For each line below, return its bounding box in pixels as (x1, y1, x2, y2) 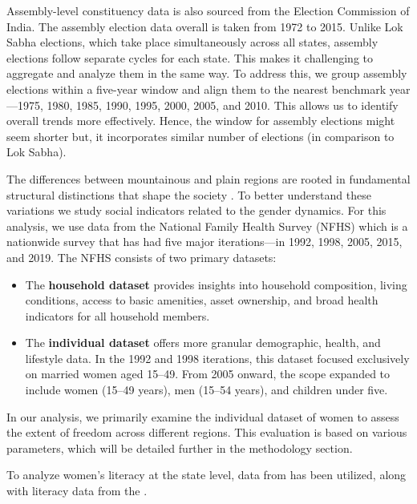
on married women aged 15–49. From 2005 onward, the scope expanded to (25, 365, 391, 382)
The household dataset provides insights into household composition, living (25, 276, 407, 292)
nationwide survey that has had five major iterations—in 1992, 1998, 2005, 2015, (6, 233, 403, 250)
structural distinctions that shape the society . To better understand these (6, 186, 371, 203)
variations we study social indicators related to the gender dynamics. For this (6, 202, 387, 219)
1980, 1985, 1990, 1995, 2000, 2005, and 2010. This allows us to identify (47, 96, 399, 113)
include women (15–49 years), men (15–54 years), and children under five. (25, 381, 388, 398)
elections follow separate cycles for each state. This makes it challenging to (6, 49, 374, 66)
